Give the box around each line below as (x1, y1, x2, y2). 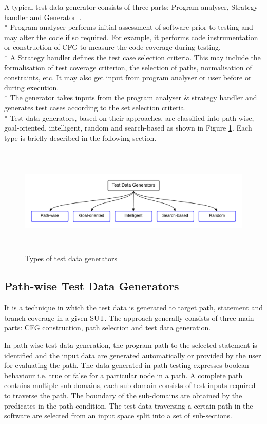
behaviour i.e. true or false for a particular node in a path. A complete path (4, 370, 243, 380)
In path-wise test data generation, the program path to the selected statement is (4, 340, 257, 351)
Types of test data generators (25, 253, 117, 264)
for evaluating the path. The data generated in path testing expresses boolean (4, 360, 249, 371)
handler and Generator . (4, 11, 82, 22)
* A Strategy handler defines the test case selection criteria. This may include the (4, 51, 261, 62)
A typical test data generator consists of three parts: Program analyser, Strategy (4, 2, 258, 12)
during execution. (4, 82, 59, 93)
